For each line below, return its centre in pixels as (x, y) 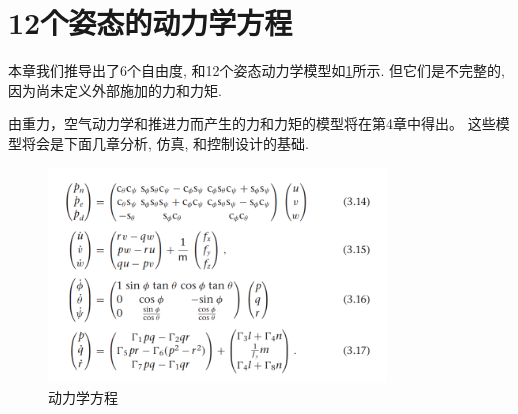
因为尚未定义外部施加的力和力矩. (115, 89)
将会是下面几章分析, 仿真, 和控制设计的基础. (165, 142)
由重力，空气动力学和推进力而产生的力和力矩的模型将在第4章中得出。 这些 (252, 123)
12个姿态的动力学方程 (150, 22)
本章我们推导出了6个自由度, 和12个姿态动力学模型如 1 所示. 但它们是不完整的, (257, 70)
